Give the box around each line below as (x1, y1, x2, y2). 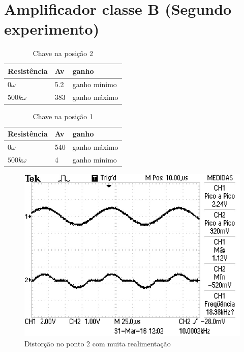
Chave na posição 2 (33, 48, 93, 59)
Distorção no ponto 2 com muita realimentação (24, 338, 171, 348)
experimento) (4, 18, 100, 39)
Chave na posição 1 (33, 111, 93, 121)
